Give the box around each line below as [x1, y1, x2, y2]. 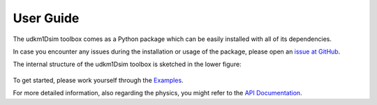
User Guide [13, 10, 80, 26]
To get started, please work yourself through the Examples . [13, 76, 184, 84]
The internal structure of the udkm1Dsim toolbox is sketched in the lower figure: [13, 60, 242, 69]
